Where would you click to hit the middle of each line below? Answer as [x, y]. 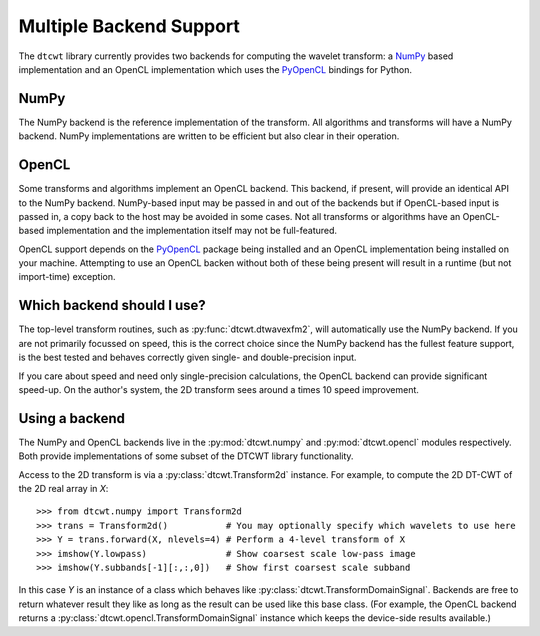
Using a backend [71, 418]
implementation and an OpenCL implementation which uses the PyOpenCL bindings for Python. [215, 69]
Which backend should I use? [112, 305]
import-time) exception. [67, 277]
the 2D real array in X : [63, 489]
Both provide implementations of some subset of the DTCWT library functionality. [186, 456]
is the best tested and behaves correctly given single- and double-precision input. [187, 357]
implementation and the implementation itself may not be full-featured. [192, 231]
